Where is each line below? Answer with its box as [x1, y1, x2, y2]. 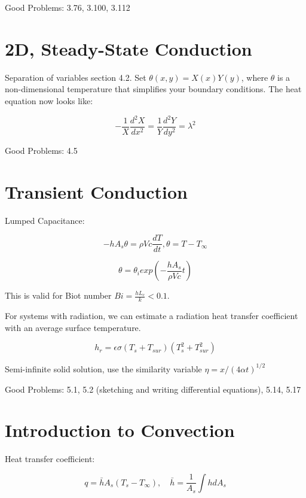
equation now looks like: [5, 94, 93, 107]
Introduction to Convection [5, 418, 235, 442]
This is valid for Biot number [5, 289, 112, 302]
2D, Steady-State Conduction [5, 36, 252, 60]
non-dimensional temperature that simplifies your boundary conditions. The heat [5, 83, 302, 95]
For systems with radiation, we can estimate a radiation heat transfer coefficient [5, 309, 298, 322]
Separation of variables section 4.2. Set [5, 71, 146, 83]
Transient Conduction [5, 179, 188, 204]
